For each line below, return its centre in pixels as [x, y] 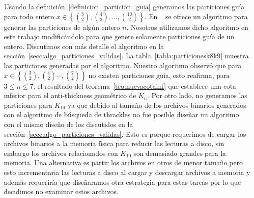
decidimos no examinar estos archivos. [61, 191]
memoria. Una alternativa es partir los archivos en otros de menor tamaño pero [123, 162]
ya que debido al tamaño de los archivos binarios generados [157, 105]
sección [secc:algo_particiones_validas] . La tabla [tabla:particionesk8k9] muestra [126, 56]
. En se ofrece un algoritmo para [196, 16]
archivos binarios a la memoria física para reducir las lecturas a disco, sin [114, 143]
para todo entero [29, 16]
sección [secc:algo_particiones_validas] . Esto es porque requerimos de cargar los [125, 134]
